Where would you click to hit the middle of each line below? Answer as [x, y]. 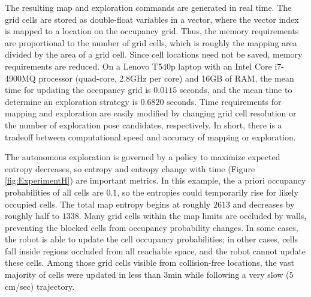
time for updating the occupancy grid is [78, 90]
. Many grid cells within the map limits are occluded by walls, [193, 216]
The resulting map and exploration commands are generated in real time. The [148, 7]
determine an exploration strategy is [71, 101]
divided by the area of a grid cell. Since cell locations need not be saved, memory [154, 54]
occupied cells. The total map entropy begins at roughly [108, 204]
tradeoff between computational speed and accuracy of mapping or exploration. [150, 136]
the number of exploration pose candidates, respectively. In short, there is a [144, 124]
